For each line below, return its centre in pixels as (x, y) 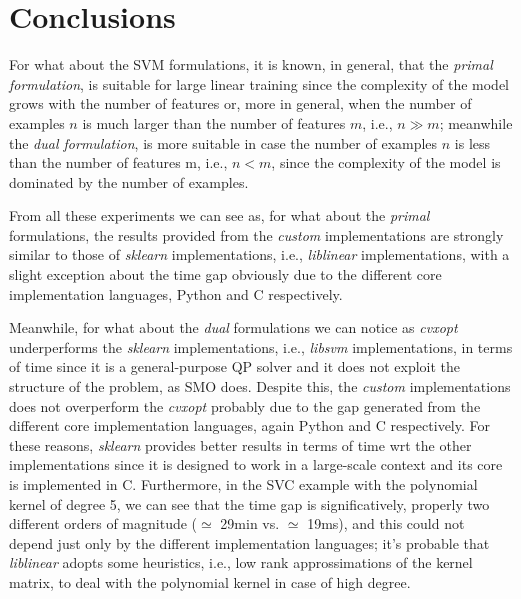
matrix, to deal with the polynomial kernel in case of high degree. (210, 581)
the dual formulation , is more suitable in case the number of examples (223, 142)
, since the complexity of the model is (386, 162)
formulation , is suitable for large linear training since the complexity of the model (259, 83)
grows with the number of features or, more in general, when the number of (240, 103)
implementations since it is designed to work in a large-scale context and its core (256, 464)
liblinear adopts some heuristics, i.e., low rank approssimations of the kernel (241, 562)
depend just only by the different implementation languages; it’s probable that (249, 542)
